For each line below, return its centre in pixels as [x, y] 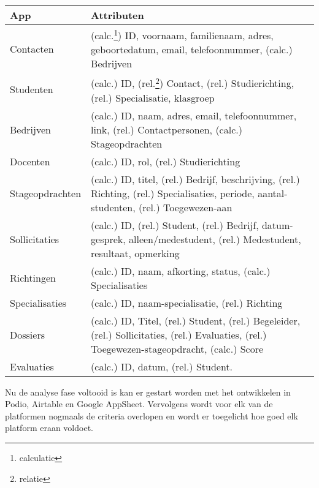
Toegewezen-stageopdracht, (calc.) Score [177, 348]
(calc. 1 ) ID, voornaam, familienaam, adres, [182, 35]
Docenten [30, 161]
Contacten [32, 48]
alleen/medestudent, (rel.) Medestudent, [215, 239]
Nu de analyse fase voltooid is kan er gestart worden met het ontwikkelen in [148, 392]
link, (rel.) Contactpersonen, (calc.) [167, 129]
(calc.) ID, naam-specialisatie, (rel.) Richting [187, 302]
